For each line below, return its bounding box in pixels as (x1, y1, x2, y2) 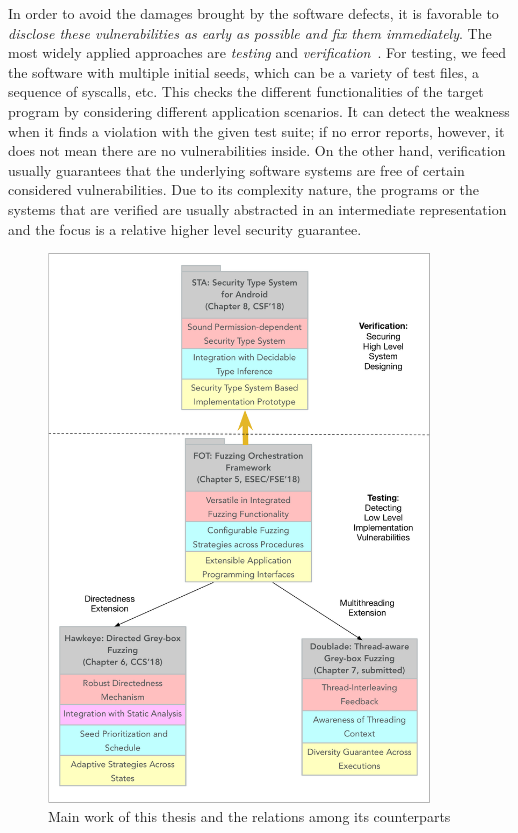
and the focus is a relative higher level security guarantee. (8, 218, 362, 239)
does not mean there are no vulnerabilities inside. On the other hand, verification (8, 140, 506, 161)
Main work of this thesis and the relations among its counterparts (48, 806, 451, 827)
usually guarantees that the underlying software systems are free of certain (8, 159, 465, 180)
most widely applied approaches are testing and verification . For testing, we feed (8, 42, 507, 63)
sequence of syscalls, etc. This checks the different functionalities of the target (8, 81, 484, 102)
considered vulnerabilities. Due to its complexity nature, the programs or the (8, 179, 479, 200)
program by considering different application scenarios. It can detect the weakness (8, 100, 510, 121)
